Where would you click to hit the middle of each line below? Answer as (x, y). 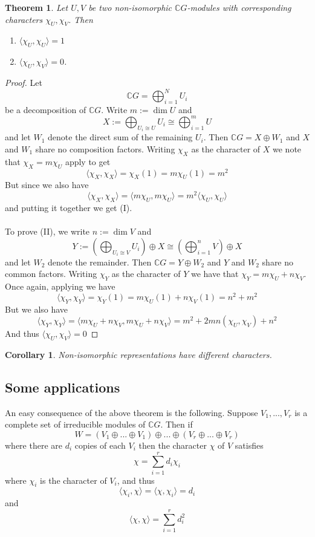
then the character (173, 445)
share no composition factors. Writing (105, 149)
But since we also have (47, 185)
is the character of (73, 480)
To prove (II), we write (47, 231)
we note (287, 149)
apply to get (88, 161)
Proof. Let (24, 82)
